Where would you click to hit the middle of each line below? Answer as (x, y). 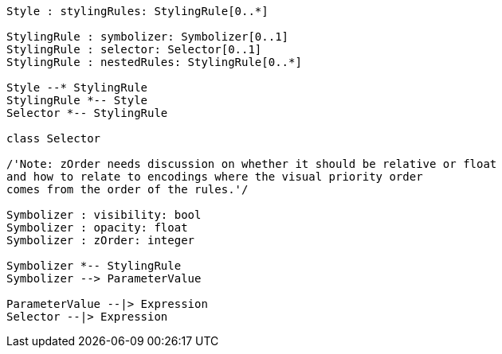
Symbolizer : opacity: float (97, 228)
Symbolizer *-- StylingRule (94, 266)
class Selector (54, 138)
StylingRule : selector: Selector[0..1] (134, 49)
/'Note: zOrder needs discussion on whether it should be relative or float (252, 164)
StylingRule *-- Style (77, 100)
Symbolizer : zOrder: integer (101, 240)
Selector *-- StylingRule (87, 113)
